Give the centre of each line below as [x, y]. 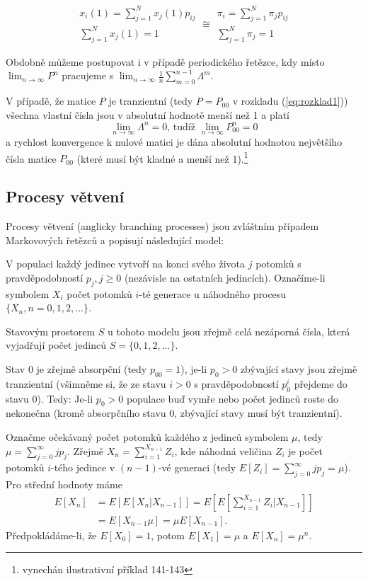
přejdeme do [321, 383]
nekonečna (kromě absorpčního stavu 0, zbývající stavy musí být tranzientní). [174, 413]
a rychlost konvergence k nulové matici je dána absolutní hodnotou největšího [174, 141]
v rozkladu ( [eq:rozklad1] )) [290, 101]
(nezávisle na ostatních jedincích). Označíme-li [225, 277]
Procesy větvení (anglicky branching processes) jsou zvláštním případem [162, 226]
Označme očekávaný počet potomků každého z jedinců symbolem [147, 436]
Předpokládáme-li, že [51, 535]
